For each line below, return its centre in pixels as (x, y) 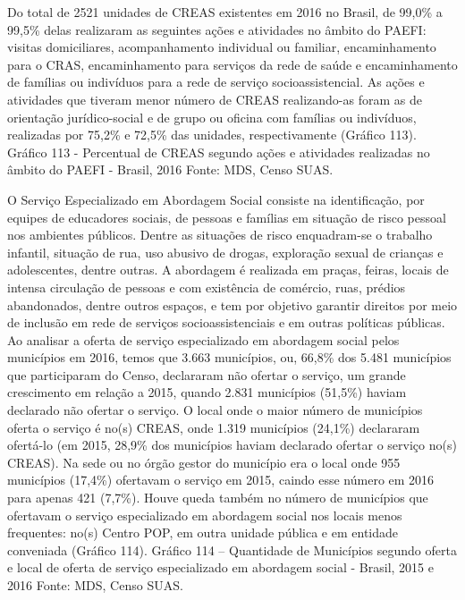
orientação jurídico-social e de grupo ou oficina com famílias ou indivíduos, (212, 117)
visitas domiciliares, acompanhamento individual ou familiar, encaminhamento (222, 47)
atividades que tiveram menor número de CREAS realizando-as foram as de (215, 99)
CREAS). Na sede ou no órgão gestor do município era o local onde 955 (204, 462)
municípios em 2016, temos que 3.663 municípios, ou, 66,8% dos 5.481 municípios (229, 357)
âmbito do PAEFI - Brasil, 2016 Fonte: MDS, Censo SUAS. (170, 169)
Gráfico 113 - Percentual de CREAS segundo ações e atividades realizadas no (219, 152)
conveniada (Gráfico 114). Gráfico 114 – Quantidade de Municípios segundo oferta (232, 549)
